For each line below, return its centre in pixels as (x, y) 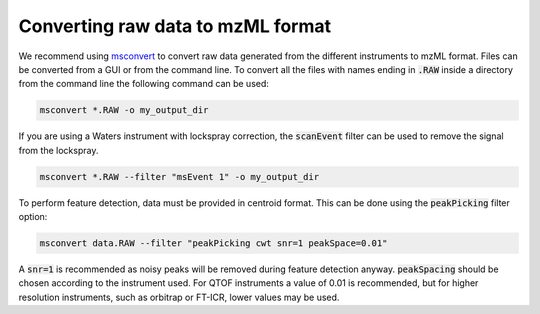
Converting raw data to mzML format (175, 26)
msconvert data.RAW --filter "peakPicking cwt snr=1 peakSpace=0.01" (213, 243)
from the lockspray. (58, 150)
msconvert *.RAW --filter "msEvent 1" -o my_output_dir (179, 176)
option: (33, 217)
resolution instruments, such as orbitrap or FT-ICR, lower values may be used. (179, 297)
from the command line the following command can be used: (144, 84)
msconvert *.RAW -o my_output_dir (124, 110)
